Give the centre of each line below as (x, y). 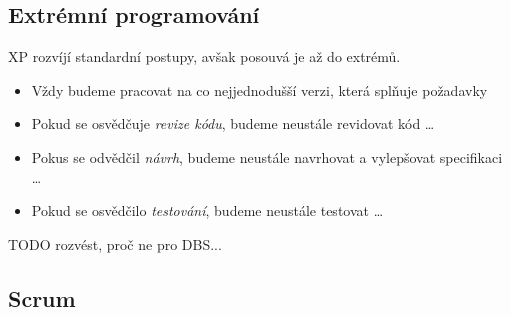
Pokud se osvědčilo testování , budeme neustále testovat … (207, 210)
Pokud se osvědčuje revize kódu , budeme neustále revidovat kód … (233, 123)
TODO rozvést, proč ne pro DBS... (115, 243)
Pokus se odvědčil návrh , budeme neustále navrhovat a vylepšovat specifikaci (267, 156)
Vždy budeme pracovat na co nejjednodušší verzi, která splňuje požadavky (259, 89)
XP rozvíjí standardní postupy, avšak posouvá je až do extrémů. (204, 56)
